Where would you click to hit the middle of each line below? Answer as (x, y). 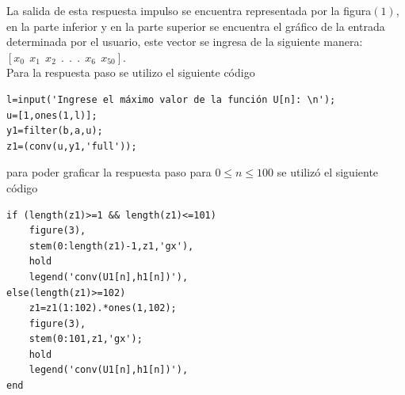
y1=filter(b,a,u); (55, 131)
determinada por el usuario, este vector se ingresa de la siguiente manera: (185, 42)
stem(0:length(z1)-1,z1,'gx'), (111, 246)
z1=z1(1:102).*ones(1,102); (103, 308)
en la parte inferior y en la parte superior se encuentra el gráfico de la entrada (196, 26)
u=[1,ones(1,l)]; (52, 115)
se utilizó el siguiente (328, 172)
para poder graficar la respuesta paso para (109, 172)
